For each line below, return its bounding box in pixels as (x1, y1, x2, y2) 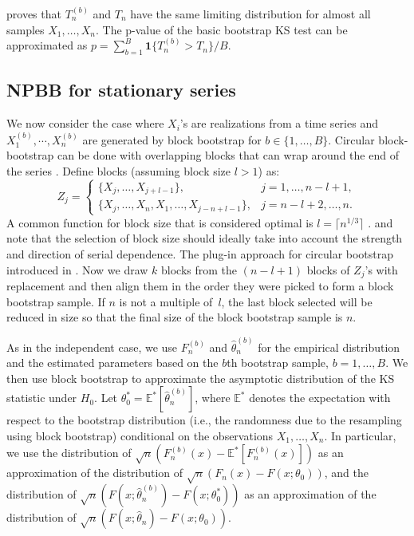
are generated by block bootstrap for (82, 131, 262, 148)
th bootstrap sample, (227, 354, 329, 371)
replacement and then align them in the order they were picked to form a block (6, 278, 394, 294)
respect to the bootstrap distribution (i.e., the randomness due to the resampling (6, 412, 402, 428)
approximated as (6, 37, 88, 53)
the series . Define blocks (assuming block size (6, 162, 231, 179)
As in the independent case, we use (6, 338, 178, 355)
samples (6, 21, 45, 37)
